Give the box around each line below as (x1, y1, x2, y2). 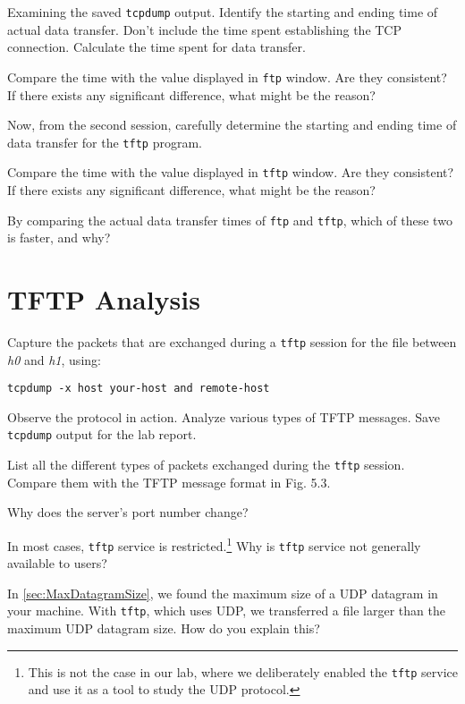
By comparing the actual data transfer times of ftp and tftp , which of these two (7, 210, 452, 229)
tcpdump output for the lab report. (7, 425, 197, 444)
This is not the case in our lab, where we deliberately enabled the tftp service (28, 662, 458, 681)
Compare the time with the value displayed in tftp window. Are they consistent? (7, 163, 454, 182)
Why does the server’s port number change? (7, 503, 249, 522)
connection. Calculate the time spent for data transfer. (7, 38, 306, 56)
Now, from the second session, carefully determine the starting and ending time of (7, 115, 457, 134)
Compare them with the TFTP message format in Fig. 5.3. (7, 472, 331, 491)
